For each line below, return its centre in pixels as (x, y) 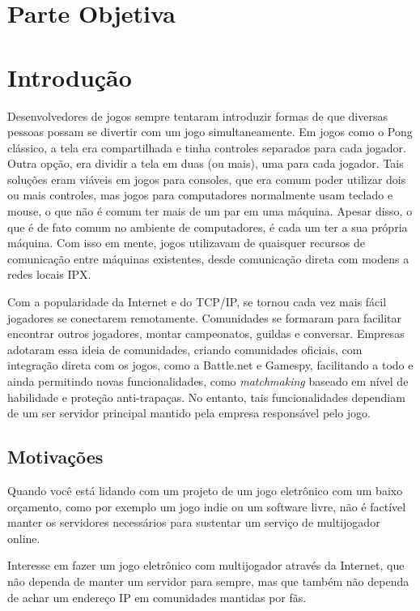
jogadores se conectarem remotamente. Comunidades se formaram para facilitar (205, 317)
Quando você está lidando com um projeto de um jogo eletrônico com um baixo (205, 490)
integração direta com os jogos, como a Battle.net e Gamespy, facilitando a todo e (210, 365)
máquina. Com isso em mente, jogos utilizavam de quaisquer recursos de (186, 243)
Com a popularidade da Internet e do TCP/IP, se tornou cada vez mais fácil (197, 302)
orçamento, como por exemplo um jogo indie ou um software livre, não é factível (207, 506)
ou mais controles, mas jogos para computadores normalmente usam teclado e (200, 195)
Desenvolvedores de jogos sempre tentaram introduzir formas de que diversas (197, 115)
